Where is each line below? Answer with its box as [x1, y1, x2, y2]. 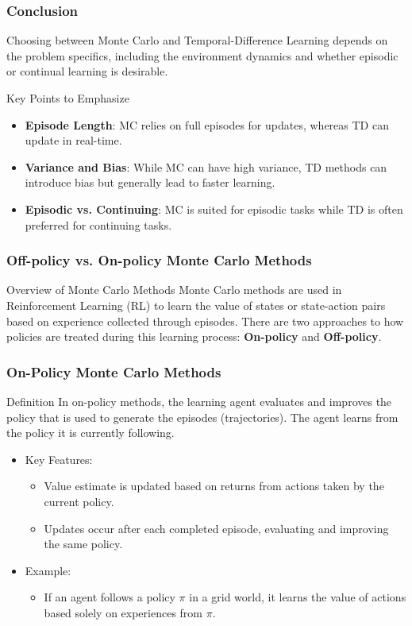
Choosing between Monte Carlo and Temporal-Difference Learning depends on [6, 32, 388, 48]
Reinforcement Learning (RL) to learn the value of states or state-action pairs [6, 296, 386, 313]
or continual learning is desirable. [6, 63, 168, 79]
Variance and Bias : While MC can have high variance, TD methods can [25, 158, 387, 175]
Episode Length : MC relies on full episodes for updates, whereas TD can [25, 116, 389, 133]
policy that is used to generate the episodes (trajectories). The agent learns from [6, 408, 399, 425]
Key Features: [25, 450, 93, 467]
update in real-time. [25, 132, 122, 149]
